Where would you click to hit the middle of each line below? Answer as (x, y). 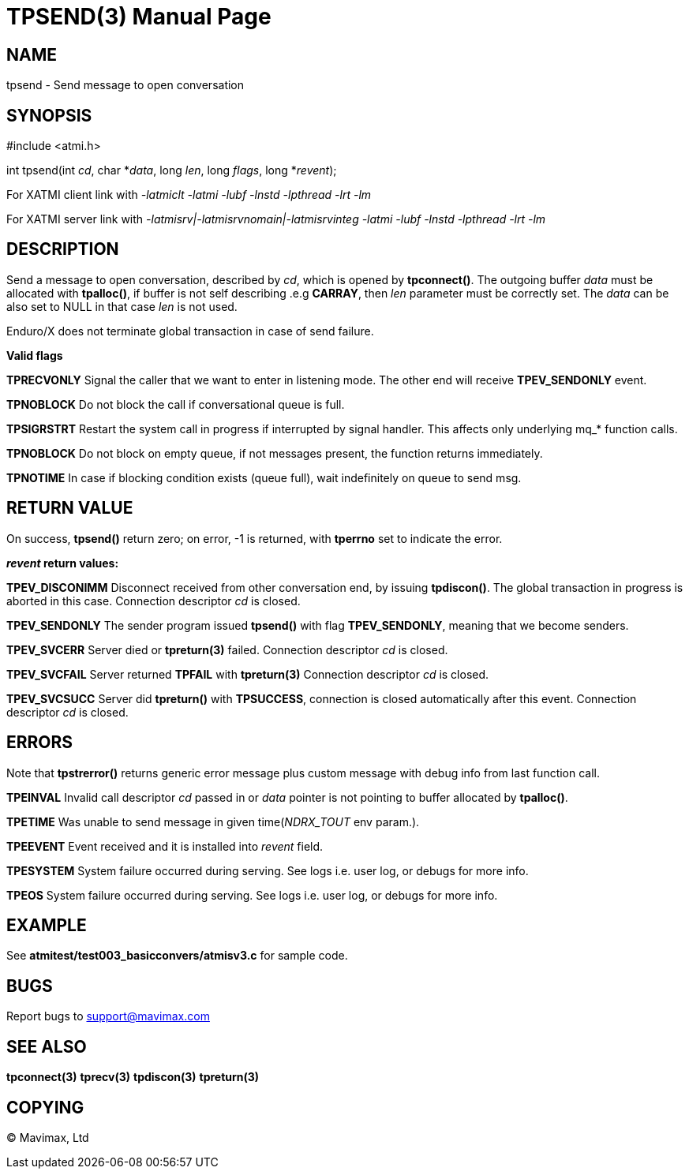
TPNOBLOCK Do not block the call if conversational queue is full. (176, 404)
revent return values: (63, 563)
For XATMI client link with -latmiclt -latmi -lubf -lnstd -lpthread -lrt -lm (189, 195)
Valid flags (35, 355)
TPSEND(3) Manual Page (139, 17)
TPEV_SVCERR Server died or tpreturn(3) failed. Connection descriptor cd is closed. (227, 649)
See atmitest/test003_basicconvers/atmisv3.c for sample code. (177, 956)
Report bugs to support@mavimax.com (108, 1016)
